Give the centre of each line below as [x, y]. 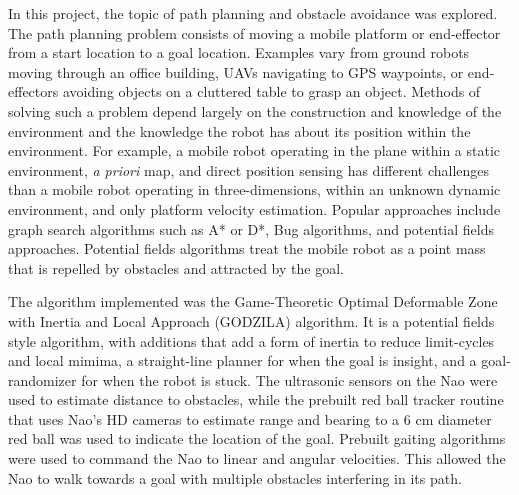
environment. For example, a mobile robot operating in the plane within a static [254, 150]
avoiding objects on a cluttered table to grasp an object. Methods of [271, 91]
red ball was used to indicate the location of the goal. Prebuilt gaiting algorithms [257, 438]
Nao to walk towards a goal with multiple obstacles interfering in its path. [235, 477]
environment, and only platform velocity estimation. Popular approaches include [254, 208]
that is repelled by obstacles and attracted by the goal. [176, 267]
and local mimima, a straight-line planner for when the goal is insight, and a [242, 360]
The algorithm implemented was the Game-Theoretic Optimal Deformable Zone [253, 301]
